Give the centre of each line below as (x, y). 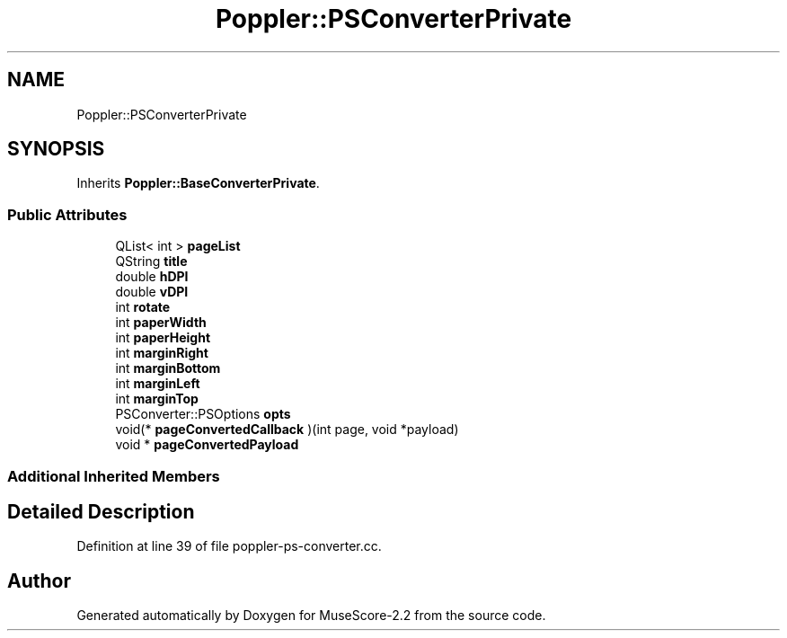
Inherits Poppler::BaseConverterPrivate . (198, 183)
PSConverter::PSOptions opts (203, 414)
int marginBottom (168, 368)
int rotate (143, 307)
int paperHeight (163, 338)
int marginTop (157, 399)
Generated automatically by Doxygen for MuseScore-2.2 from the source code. (311, 616)
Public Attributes (67, 214)
